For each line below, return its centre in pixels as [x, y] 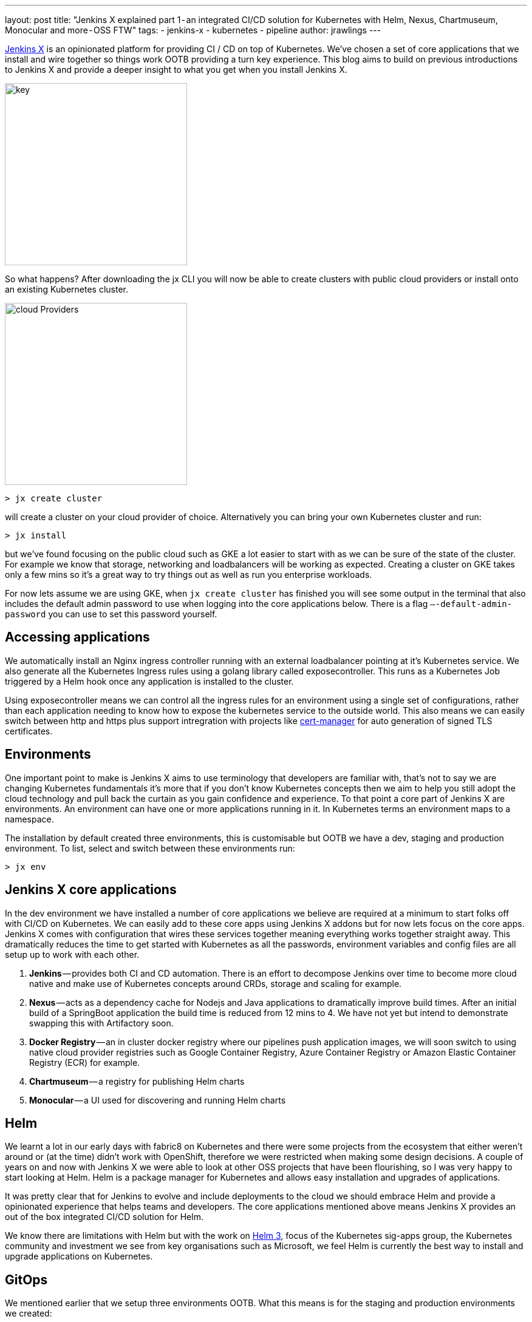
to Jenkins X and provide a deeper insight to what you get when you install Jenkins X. [176, 69]
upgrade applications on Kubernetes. [79, 1256]
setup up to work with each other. [72, 954]
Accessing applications [77, 637]
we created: [29, 1314]
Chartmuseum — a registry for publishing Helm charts [137, 1081]
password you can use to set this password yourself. [111, 614]
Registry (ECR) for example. [85, 1062]
